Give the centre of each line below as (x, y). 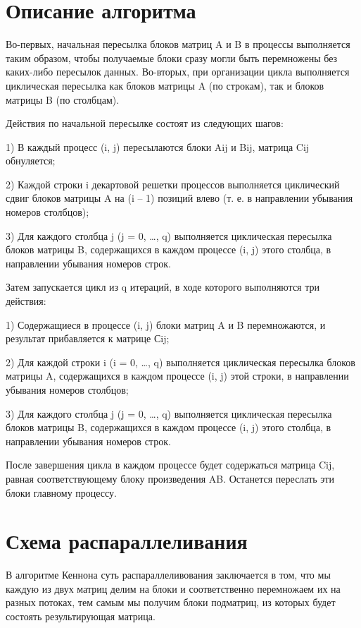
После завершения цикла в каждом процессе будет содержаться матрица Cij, (170, 465)
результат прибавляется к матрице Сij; (88, 338)
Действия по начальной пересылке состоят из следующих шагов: (145, 123)
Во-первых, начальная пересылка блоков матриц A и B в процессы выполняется (178, 44)
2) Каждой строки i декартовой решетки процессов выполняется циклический (173, 184)
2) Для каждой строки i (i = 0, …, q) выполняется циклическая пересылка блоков (180, 362)
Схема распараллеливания (127, 541)
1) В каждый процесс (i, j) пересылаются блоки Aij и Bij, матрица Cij (158, 146)
